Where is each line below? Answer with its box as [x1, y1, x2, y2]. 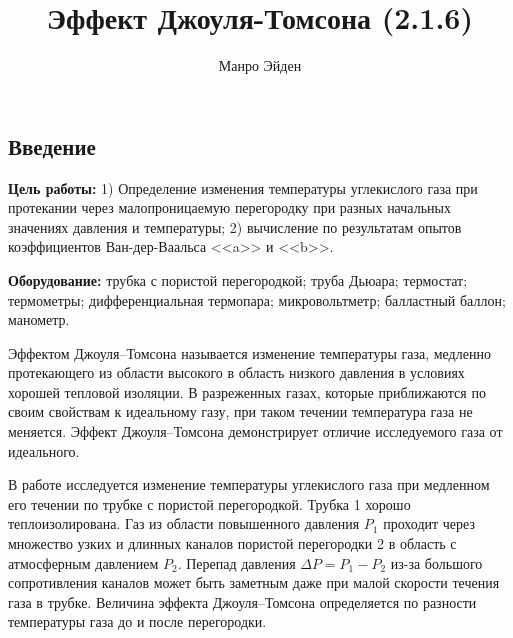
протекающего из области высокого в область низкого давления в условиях [8, 362, 465, 383]
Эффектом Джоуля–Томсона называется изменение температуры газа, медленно [8, 342, 491, 363]
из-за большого [390, 552, 483, 573]
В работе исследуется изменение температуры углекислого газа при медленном [8, 474, 490, 495]
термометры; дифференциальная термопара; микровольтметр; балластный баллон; [8, 289, 506, 310]
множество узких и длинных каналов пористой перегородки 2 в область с [8, 533, 457, 554]
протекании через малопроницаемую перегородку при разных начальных [8, 197, 451, 218]
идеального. [8, 440, 80, 461]
